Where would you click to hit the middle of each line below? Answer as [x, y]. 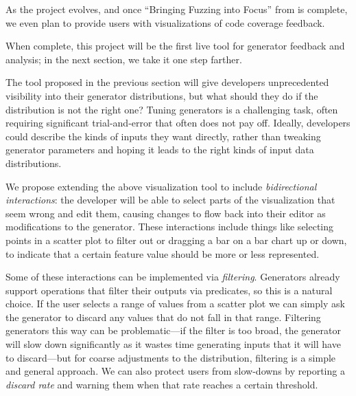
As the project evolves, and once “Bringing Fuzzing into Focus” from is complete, [177, 9]
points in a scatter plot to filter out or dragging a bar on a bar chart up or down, [176, 240]
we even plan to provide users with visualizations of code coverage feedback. [165, 22]
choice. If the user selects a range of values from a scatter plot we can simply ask [175, 304]
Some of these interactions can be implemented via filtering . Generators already [173, 277]
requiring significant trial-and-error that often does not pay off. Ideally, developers [178, 123]
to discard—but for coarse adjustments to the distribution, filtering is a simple [171, 357]
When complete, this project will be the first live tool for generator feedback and [175, 46]
